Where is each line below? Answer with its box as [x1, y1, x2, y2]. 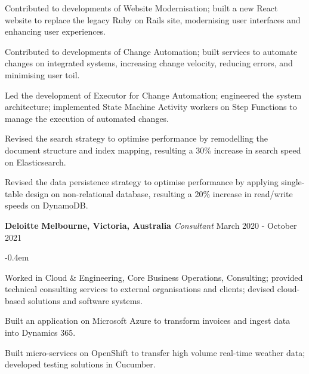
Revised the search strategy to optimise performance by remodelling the [5, 132, 268, 145]
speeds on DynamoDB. [5, 199, 88, 211]
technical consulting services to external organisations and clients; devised [5, 283, 275, 295]
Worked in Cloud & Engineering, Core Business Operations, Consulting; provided [5, 271, 303, 283]
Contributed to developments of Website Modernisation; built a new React [5, 2, 278, 14]
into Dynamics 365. [5, 326, 76, 339]
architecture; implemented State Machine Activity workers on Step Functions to [5, 100, 297, 113]
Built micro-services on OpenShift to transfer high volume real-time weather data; [5, 346, 305, 358]
